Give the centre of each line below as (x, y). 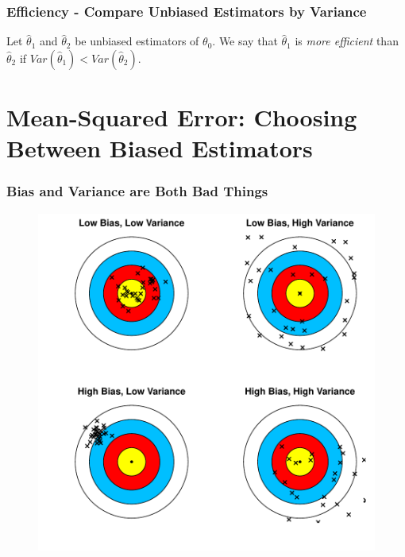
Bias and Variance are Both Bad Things (137, 191)
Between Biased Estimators (160, 148)
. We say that (245, 41)
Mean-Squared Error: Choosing (182, 117)
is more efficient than (347, 41)
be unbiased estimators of (137, 41)
